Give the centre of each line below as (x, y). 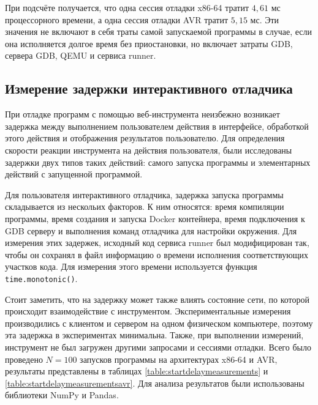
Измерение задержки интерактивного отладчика (149, 88)
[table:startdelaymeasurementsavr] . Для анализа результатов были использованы (155, 383)
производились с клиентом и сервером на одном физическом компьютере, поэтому (159, 323)
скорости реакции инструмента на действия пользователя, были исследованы (149, 150)
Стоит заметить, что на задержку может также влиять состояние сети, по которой (157, 299)
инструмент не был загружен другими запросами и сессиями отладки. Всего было (158, 347)
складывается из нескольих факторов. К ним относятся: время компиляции (145, 206)
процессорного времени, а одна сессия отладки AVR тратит (117, 19)
